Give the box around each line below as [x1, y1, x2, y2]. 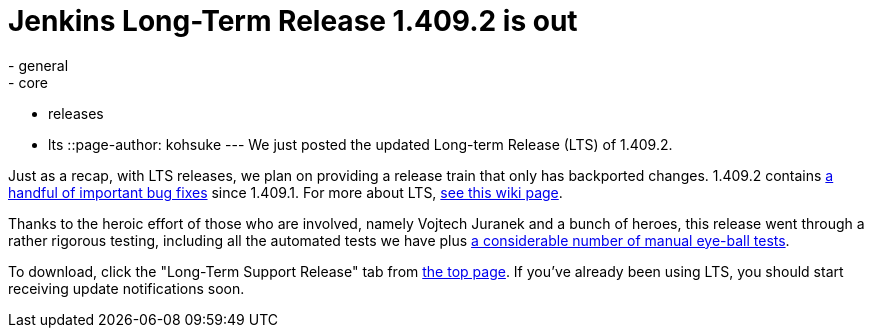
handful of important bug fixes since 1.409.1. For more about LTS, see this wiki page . [8, 183, 563, 201]
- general [8, 56, 69, 74]
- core [8, 73, 48, 91]
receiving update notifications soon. [8, 279, 245, 297]
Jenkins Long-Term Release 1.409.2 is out [8, 4, 578, 38]
